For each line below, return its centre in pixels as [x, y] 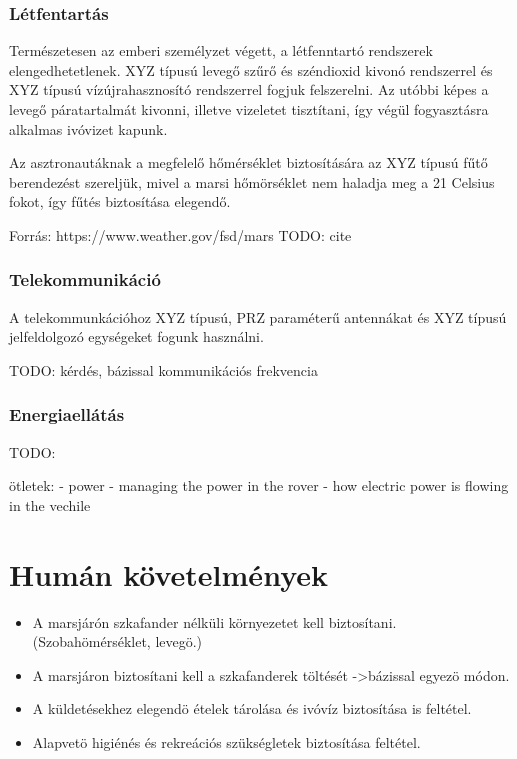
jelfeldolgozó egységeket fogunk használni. [136, 336]
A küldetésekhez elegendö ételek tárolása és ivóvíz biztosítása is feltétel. [252, 708]
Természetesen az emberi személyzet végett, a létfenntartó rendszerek [221, 50]
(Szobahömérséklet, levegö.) [117, 641]
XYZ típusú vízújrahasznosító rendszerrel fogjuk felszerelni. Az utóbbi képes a [249, 89]
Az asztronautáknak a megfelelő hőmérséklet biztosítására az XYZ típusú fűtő [248, 162]
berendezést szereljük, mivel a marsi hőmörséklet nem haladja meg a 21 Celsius [252, 181]
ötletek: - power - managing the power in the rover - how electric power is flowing [259, 485]
